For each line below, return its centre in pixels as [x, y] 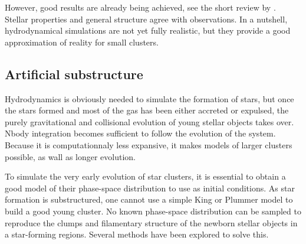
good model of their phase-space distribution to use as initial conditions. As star [150, 188]
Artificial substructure [74, 74]
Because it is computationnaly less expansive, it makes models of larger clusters [149, 144]
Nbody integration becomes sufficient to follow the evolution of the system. [140, 133]
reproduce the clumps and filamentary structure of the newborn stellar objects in [151, 222]
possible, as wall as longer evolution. [70, 156]
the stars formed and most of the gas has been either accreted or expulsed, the [147, 110]
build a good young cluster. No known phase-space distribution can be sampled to [153, 211]
